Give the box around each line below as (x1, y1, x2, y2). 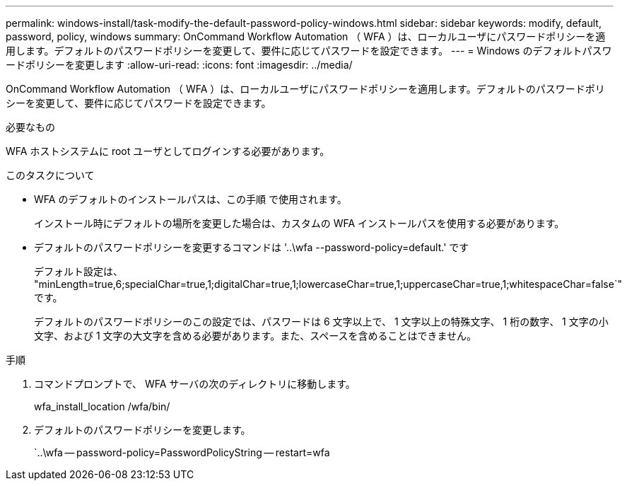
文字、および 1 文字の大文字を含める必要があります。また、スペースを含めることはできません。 (34, 330, 477, 342)
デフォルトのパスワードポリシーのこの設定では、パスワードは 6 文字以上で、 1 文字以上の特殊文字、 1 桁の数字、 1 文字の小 (34, 316, 609, 328)
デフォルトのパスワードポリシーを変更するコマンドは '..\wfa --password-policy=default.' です (34, 241, 469, 253)
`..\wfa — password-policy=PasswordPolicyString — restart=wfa (34, 446, 330, 458)
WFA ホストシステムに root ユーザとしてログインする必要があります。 (6, 145, 330, 157)
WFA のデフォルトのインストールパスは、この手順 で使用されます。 (34, 193, 347, 205)
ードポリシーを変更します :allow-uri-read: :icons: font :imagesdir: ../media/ (6, 59, 353, 71)
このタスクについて (6, 169, 95, 181)
